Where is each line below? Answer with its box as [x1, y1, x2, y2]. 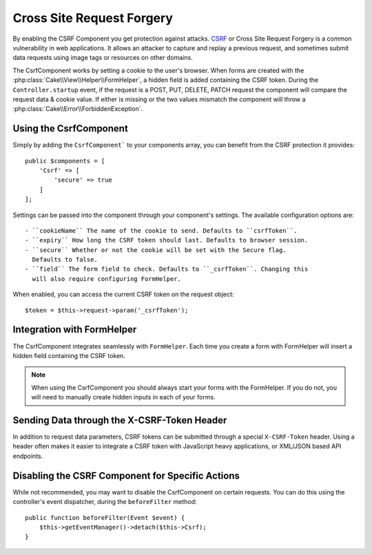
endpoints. [12, 452, 43, 460]
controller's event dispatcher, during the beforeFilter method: [12, 498, 197, 506]
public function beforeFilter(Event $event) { [25, 514, 185, 521]
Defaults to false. [32, 255, 98, 264]
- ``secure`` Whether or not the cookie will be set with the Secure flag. [25, 246, 287, 254]
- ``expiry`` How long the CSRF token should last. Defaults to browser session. [25, 236, 309, 244]
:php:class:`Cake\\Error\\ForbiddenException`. [12, 105, 143, 113]
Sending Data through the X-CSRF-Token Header [12, 414, 227, 426]
